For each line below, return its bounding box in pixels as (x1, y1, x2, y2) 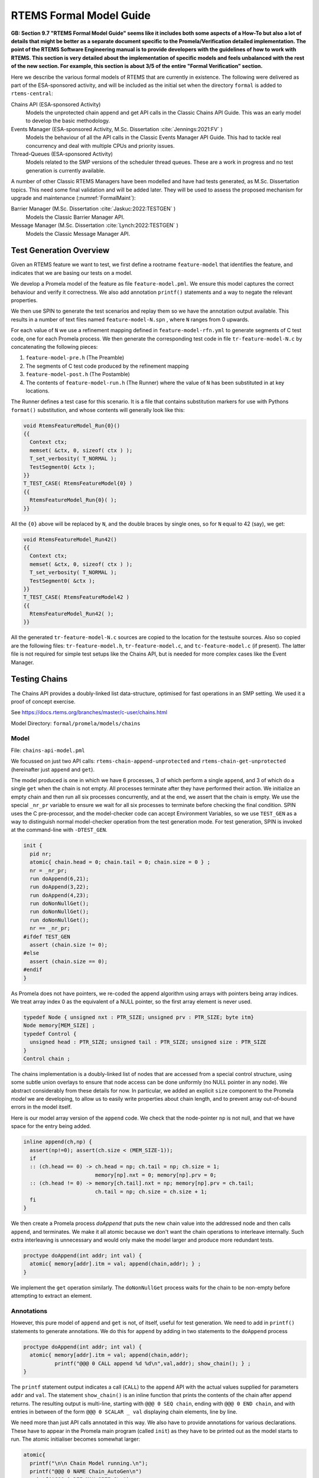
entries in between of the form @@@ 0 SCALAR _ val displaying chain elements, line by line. (11, 1408, 237, 1415)
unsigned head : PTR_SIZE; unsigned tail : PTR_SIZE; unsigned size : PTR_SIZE (30, 1039, 267, 1046)
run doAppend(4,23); (30, 892, 89, 899)
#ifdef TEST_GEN (23, 933, 71, 940)
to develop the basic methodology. (25, 117, 110, 124)
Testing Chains (11, 674, 68, 684)
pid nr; (30, 850, 52, 857)
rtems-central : (11, 90, 53, 97)
